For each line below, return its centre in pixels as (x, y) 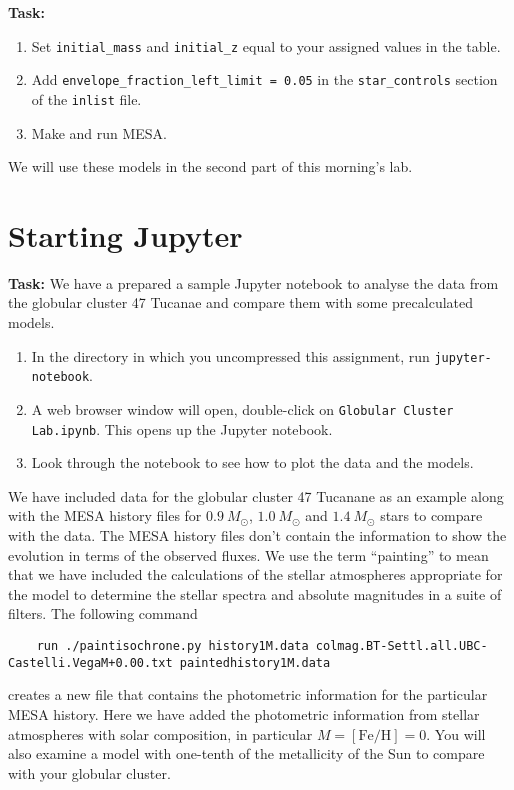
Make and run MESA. (99, 132)
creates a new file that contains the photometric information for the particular (248, 694)
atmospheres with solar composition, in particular (160, 733)
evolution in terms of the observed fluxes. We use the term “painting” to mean (248, 554)
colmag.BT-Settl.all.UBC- (401, 646)
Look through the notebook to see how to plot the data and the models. (252, 462)
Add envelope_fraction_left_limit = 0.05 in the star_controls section (264, 79)
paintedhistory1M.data (255, 662)
